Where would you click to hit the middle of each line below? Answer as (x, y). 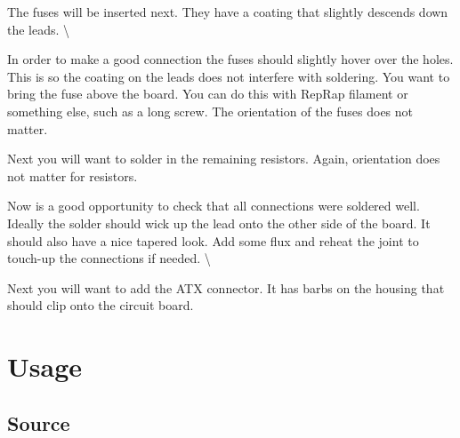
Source (39, 422)
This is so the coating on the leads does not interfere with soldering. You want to (229, 76)
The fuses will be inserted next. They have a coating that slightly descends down (228, 12)
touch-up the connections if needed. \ (109, 258)
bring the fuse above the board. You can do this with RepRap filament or (208, 94)
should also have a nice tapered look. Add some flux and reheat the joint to (213, 240)
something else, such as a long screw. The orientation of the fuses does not (210, 111)
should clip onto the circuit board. (101, 305)
